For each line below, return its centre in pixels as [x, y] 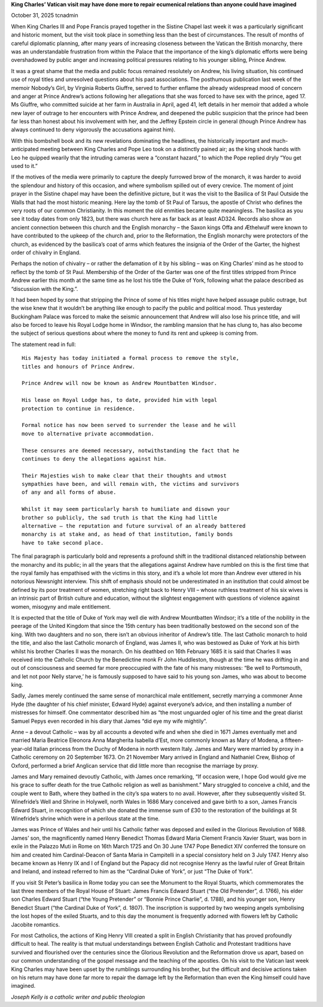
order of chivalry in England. [46, 252]
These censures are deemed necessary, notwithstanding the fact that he [130, 450]
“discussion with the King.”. [45, 288]
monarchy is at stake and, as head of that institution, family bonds [127, 534]
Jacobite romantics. [35, 924]
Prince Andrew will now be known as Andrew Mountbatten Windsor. [120, 383]
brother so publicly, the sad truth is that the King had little [120, 518]
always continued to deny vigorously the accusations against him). [93, 130]
